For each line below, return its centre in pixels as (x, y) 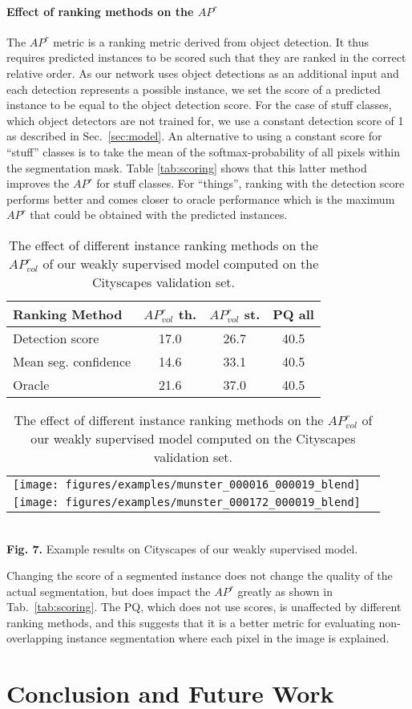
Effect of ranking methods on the (100, 11)
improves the (38, 183)
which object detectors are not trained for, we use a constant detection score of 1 (205, 120)
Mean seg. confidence (72, 361)
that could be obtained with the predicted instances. (159, 215)
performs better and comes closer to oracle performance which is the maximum (201, 199)
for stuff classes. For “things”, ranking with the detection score (250, 183)
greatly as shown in (285, 591)
